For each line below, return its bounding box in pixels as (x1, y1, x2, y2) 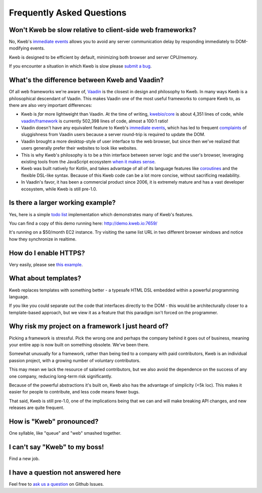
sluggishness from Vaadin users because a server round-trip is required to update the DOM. (21, 132, 206, 137)
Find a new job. (9, 456, 40, 461)
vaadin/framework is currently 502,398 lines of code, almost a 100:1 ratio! (21, 118, 168, 124)
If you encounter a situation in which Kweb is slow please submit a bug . (9, 63, 152, 69)
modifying (9, 45, 29, 51)
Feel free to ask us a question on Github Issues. (9, 481, 104, 487)
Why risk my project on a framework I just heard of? (9, 322, 169, 330)
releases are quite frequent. (9, 405, 65, 410)
